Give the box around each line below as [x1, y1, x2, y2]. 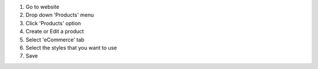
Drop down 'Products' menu [25, 12, 94, 19]
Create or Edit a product [25, 28, 84, 35]
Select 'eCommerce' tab [25, 36, 85, 43]
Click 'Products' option [25, 19, 81, 26]
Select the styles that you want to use [25, 44, 117, 51]
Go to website [25, 4, 59, 10]
